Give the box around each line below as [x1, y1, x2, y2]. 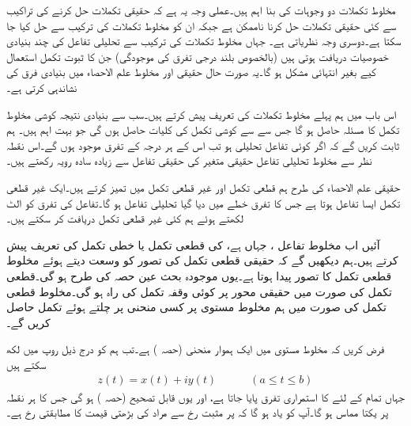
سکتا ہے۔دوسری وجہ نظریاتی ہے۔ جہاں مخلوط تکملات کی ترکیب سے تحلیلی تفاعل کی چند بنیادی [6, 32, 402, 49]
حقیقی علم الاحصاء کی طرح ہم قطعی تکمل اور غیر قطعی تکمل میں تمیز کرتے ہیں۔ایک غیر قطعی [6, 178, 401, 195]
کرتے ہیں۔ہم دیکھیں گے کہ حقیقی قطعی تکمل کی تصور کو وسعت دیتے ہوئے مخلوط [6, 252, 398, 268]
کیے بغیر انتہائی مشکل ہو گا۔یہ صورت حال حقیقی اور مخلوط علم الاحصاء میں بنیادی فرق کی [6, 63, 376, 80]
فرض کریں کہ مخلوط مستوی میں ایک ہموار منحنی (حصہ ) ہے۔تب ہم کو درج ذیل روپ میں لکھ [6, 340, 385, 357]
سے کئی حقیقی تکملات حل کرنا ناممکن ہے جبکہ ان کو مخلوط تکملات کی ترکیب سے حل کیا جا [6, 17, 397, 33]
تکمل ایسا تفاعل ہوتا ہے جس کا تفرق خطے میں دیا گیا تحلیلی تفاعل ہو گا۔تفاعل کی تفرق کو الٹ [6, 194, 401, 211]
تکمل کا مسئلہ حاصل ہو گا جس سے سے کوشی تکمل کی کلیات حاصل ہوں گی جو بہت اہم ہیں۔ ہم [6, 121, 400, 138]
